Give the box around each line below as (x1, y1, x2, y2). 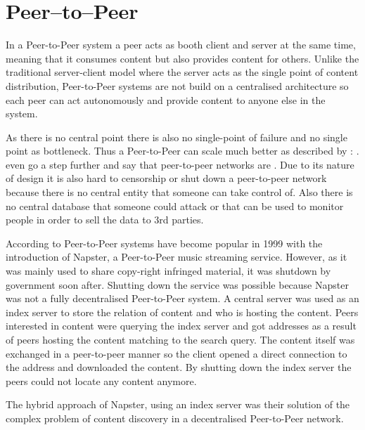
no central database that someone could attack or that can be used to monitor (6, 198, 344, 213)
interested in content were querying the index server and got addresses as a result (6, 318, 357, 333)
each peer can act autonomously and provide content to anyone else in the (6, 92, 326, 107)
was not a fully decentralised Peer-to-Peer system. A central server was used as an (6, 291, 359, 306)
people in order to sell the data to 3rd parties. (6, 212, 204, 227)
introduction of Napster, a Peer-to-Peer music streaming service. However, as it (6, 249, 347, 264)
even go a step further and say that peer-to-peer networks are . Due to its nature (6, 157, 354, 171)
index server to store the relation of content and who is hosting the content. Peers (6, 304, 359, 319)
